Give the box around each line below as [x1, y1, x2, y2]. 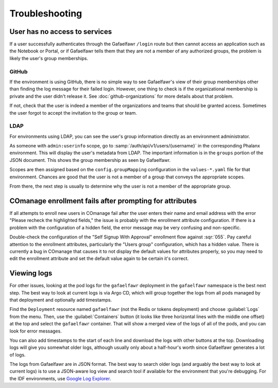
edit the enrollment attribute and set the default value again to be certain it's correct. [9, 255, 189, 262]
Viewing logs [9, 269, 53, 278]
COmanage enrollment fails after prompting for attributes [9, 196, 197, 205]
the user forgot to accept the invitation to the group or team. [9, 109, 137, 116]
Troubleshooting [9, 8, 82, 19]
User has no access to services [9, 27, 112, 36]
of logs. [9, 352, 26, 358]
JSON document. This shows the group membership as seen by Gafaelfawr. [9, 157, 171, 163]
